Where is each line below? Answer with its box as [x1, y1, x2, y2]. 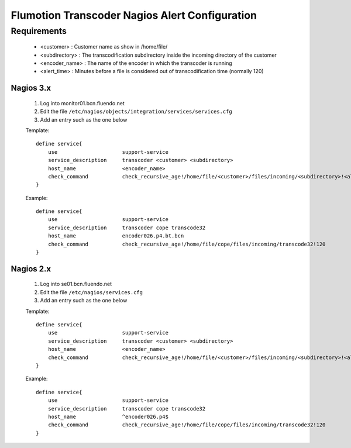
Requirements [11, 26, 67, 36]
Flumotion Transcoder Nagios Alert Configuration [11, 9, 257, 22]
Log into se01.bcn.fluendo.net [40, 281, 112, 288]
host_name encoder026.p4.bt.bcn [47, 233, 184, 239]
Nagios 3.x [11, 83, 51, 93]
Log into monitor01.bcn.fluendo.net [40, 99, 125, 106]
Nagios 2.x [11, 264, 51, 274]
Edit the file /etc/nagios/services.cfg [40, 288, 143, 295]
